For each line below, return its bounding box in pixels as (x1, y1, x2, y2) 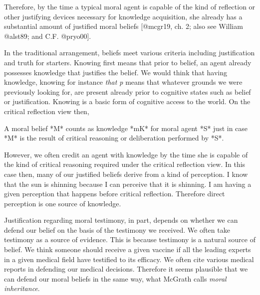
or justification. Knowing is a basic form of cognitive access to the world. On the (4, 96, 251, 107)
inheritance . (4, 283, 40, 294)
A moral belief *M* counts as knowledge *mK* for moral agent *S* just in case (4, 123, 248, 133)
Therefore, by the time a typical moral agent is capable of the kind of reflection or (4, 1, 256, 11)
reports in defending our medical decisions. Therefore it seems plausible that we (4, 264, 248, 274)
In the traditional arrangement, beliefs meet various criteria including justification (4, 47, 255, 58)
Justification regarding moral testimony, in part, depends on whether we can (4, 215, 238, 225)
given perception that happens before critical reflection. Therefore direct (4, 188, 225, 199)
